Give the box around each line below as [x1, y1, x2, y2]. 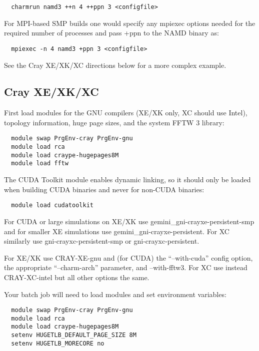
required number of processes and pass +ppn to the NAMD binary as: [4, 27, 219, 38]
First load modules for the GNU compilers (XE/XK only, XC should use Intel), [4, 107, 247, 118]
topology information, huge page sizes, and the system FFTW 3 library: [4, 117, 224, 127]
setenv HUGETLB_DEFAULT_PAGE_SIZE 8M [11, 332, 136, 339]
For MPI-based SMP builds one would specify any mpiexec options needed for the [4, 17, 255, 28]
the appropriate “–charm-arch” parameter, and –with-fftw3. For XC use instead [4, 262, 247, 273]
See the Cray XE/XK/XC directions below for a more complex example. [4, 59, 226, 70]
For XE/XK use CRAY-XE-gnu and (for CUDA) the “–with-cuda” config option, [4, 252, 253, 263]
